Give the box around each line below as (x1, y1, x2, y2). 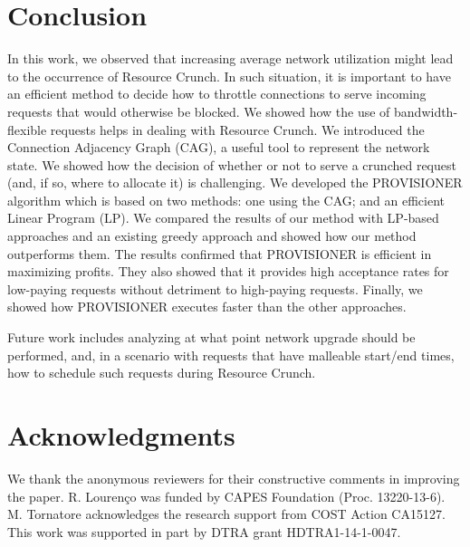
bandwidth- (394, 101, 458, 120)
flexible (7, 120, 47, 139)
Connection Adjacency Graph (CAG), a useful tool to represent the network (7, 138, 430, 157)
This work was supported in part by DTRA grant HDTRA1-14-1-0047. (7, 522, 401, 541)
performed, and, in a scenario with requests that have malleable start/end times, (7, 345, 455, 364)
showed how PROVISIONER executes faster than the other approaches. (7, 297, 407, 316)
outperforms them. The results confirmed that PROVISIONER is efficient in (7, 244, 432, 263)
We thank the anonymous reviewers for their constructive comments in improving (7, 468, 460, 487)
